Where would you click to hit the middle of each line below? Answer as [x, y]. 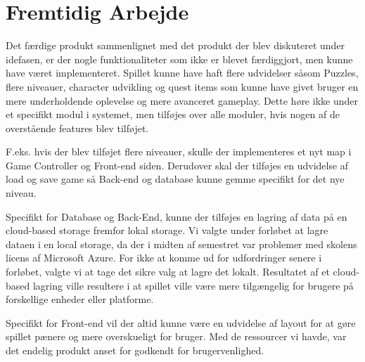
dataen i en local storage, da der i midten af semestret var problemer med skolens [181, 244]
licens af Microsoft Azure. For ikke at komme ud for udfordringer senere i [164, 258]
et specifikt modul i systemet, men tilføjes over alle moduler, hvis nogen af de [173, 114]
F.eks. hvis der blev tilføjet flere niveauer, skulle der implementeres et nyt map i [179, 151]
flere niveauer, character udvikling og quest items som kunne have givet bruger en [182, 86]
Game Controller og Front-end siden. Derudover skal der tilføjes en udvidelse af [177, 165]
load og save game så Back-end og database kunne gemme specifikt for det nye [175, 179]
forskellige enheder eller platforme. [80, 299]
